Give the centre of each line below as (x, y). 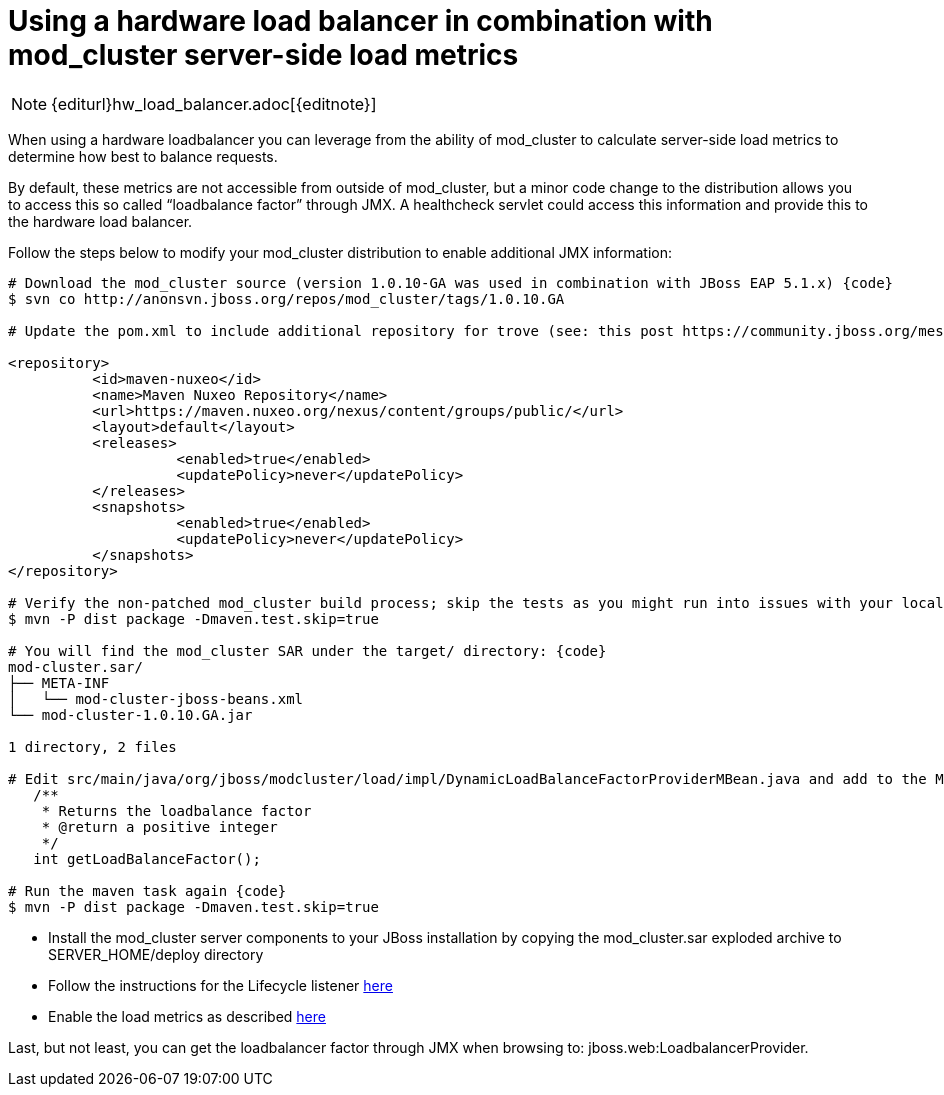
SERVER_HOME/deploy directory (156, 954)
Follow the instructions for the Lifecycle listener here (220, 985)
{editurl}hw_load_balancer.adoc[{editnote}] (214, 103)
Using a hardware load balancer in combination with (360, 21)
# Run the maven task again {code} (147, 890)
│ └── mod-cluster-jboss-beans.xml (156, 698)
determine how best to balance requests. (143, 156)
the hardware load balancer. (100, 221)
